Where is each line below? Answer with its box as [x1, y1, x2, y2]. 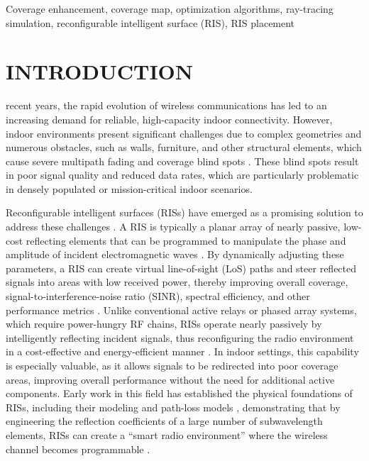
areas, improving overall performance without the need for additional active [6, 372, 335, 387]
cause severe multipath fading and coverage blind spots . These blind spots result [6, 153, 359, 168]
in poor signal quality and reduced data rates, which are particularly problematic [6, 167, 359, 182]
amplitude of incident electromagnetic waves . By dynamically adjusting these [6, 247, 344, 262]
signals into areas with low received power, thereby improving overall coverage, [6, 274, 348, 289]
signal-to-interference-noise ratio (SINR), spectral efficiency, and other [6, 289, 310, 304]
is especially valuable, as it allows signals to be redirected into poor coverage [6, 358, 338, 372]
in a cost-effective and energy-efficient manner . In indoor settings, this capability [6, 344, 359, 359]
